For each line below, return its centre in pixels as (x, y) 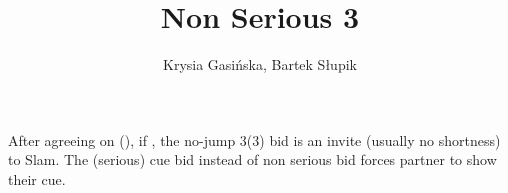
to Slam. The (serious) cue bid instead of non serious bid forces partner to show (252, 159)
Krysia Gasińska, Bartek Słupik (260, 64)
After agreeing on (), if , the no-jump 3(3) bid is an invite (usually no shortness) (254, 139)
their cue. (37, 178)
